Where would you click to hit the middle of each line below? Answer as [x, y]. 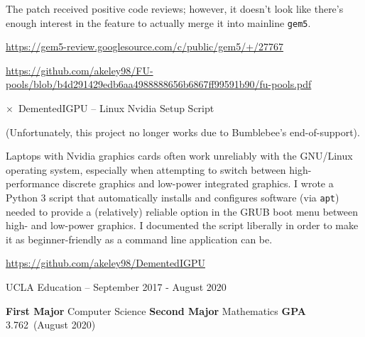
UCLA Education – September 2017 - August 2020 [116, 287]
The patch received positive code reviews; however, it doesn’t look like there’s [175, 9]
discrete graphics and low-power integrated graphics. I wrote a [198, 183]
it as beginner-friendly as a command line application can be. [139, 239]
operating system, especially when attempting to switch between [146, 169]
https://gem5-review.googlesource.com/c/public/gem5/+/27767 [145, 46]
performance [33, 183]
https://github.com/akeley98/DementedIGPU [105, 263]
